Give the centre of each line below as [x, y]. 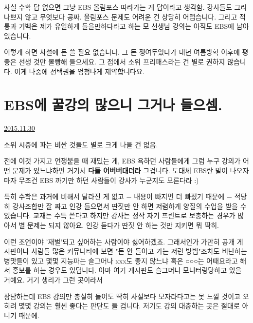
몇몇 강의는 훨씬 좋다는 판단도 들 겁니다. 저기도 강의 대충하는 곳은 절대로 [129, 306]
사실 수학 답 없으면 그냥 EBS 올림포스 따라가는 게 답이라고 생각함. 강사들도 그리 [126, 7]
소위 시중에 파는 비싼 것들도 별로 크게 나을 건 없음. [81, 144]
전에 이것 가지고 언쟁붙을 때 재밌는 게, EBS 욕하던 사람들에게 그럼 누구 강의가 [122, 161]
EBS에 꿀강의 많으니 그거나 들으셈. [113, 105]
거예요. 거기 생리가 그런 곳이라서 [53, 280]
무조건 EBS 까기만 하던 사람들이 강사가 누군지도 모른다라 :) [109, 180]
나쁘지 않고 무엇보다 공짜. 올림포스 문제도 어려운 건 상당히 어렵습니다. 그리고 [121, 16]
